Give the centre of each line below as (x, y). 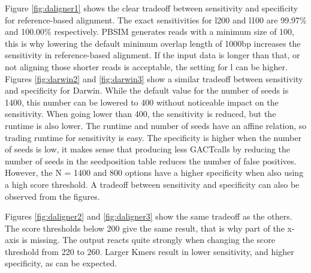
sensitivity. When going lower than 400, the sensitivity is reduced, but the (141, 114)
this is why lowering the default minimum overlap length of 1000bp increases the (153, 43)
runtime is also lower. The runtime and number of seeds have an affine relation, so (156, 125)
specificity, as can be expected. (61, 263)
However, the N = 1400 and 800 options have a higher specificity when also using (154, 172)
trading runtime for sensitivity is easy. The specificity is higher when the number (153, 137)
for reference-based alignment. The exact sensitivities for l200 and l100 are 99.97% (156, 19)
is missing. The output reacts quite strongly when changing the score (148, 240)
